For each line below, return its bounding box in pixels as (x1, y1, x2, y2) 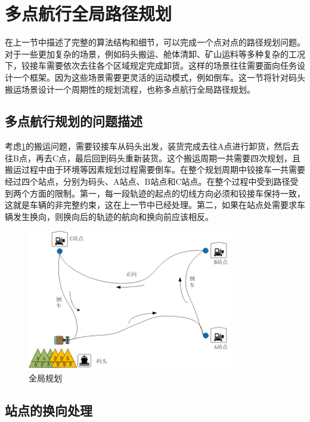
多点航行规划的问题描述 (5, 112, 142, 130)
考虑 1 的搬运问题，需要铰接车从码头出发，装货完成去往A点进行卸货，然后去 (5, 140, 299, 152)
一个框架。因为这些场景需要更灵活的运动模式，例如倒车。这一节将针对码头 (13, 71, 305, 83)
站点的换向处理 (5, 400, 92, 419)
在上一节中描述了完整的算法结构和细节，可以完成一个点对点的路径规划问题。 (5, 36, 305, 48)
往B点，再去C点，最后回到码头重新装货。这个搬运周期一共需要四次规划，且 (5, 151, 301, 164)
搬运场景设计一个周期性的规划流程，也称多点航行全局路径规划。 (5, 82, 255, 95)
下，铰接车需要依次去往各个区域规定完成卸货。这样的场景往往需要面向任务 (5, 59, 297, 72)
